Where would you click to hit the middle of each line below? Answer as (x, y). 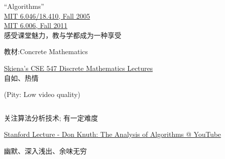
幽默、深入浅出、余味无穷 (45, 150)
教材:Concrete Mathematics (46, 51)
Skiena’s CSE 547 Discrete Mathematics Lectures (78, 68)
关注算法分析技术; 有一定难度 (51, 117)
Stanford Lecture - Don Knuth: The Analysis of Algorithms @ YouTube (112, 134)
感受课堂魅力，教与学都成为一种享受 (63, 35)
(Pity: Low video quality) (42, 94)
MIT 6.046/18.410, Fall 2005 (47, 16)
